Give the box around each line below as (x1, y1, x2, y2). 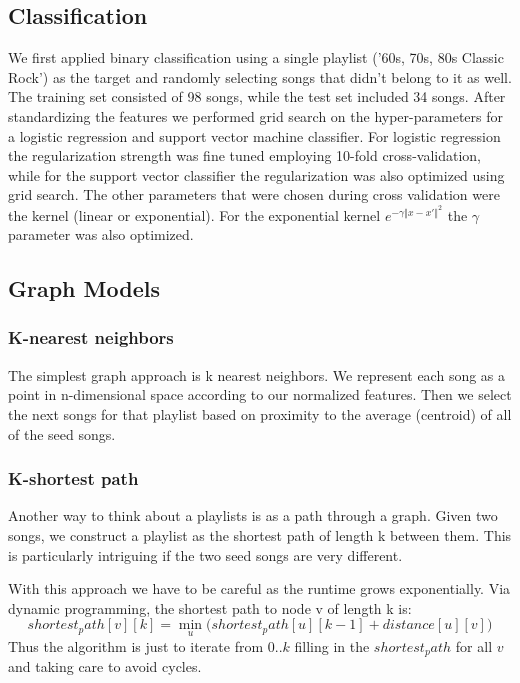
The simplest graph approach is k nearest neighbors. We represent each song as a (8, 364, 506, 385)
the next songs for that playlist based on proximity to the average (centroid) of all (8, 403, 512, 424)
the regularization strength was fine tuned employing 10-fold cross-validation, (8, 145, 481, 166)
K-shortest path (8, 466, 139, 491)
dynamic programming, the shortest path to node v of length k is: (8, 597, 412, 618)
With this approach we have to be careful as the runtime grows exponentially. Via (8, 578, 511, 599)
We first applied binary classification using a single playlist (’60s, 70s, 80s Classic (8, 47, 504, 68)
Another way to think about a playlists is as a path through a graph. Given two (8, 505, 498, 526)
